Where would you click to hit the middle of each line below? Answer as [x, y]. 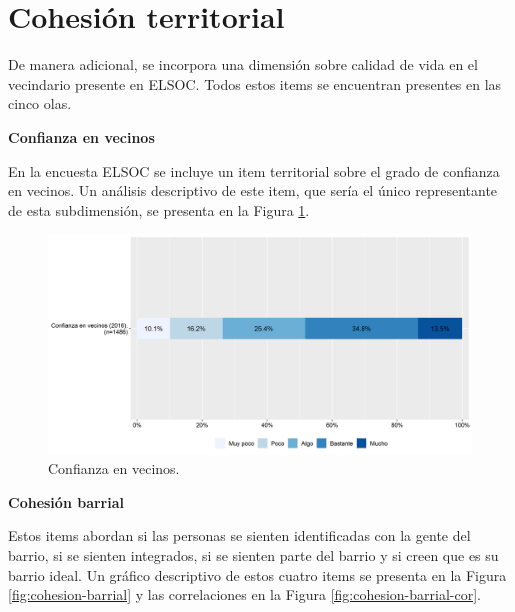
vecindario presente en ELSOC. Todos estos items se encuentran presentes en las [255, 83]
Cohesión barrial [66, 501]
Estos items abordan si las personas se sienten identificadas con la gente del [239, 535]
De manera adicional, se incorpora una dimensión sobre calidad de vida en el [243, 64]
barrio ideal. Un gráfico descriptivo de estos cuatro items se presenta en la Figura [257, 574]
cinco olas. [40, 103]
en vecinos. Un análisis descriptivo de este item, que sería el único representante [253, 190]
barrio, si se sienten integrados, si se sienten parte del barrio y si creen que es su [253, 554]
